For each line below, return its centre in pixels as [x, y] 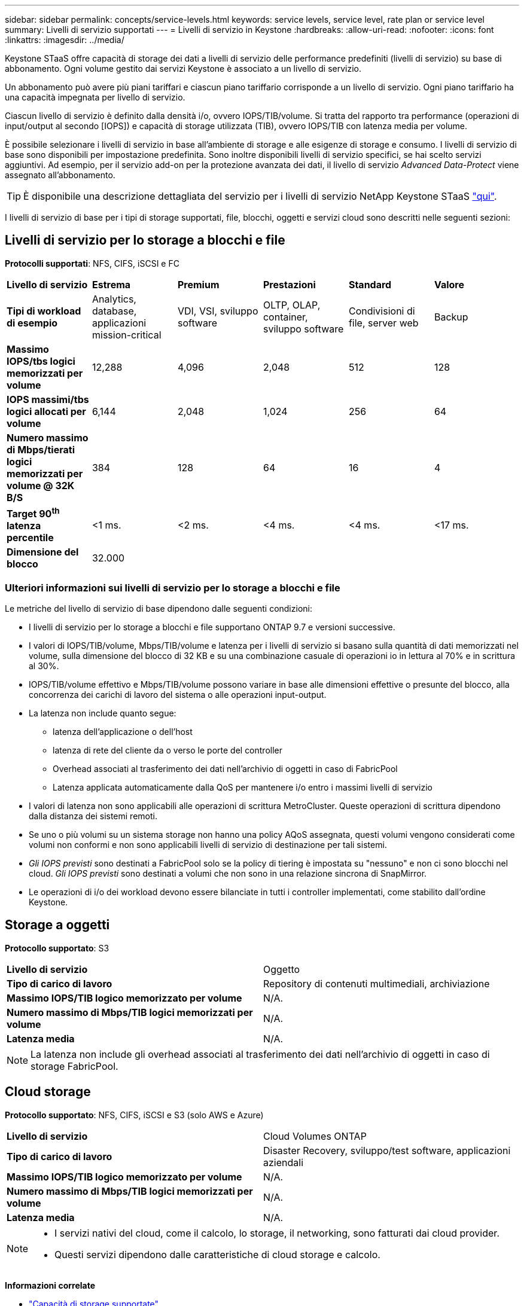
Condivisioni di [382, 311]
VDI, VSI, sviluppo [218, 311]
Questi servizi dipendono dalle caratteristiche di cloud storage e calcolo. [217, 1254]
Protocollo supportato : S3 [57, 948]
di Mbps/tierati [41, 449]
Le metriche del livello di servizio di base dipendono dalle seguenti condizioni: [159, 608]
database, [114, 311]
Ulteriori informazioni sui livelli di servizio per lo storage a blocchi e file [173, 588]
